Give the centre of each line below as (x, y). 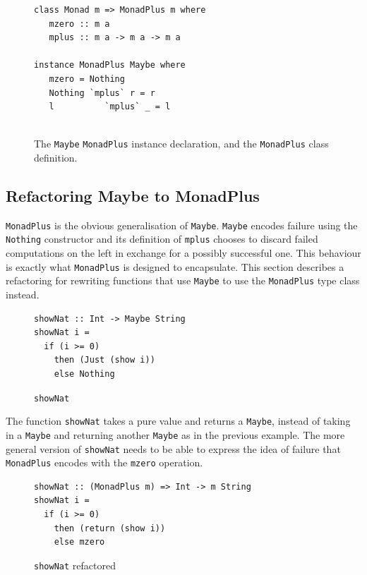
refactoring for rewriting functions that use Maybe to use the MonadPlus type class (183, 280)
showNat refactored (75, 565)
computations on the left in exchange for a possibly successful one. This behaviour (183, 253)
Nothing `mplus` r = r (102, 93)
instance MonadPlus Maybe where (110, 65)
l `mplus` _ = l (110, 107)
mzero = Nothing (87, 79)
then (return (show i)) (110, 528)
